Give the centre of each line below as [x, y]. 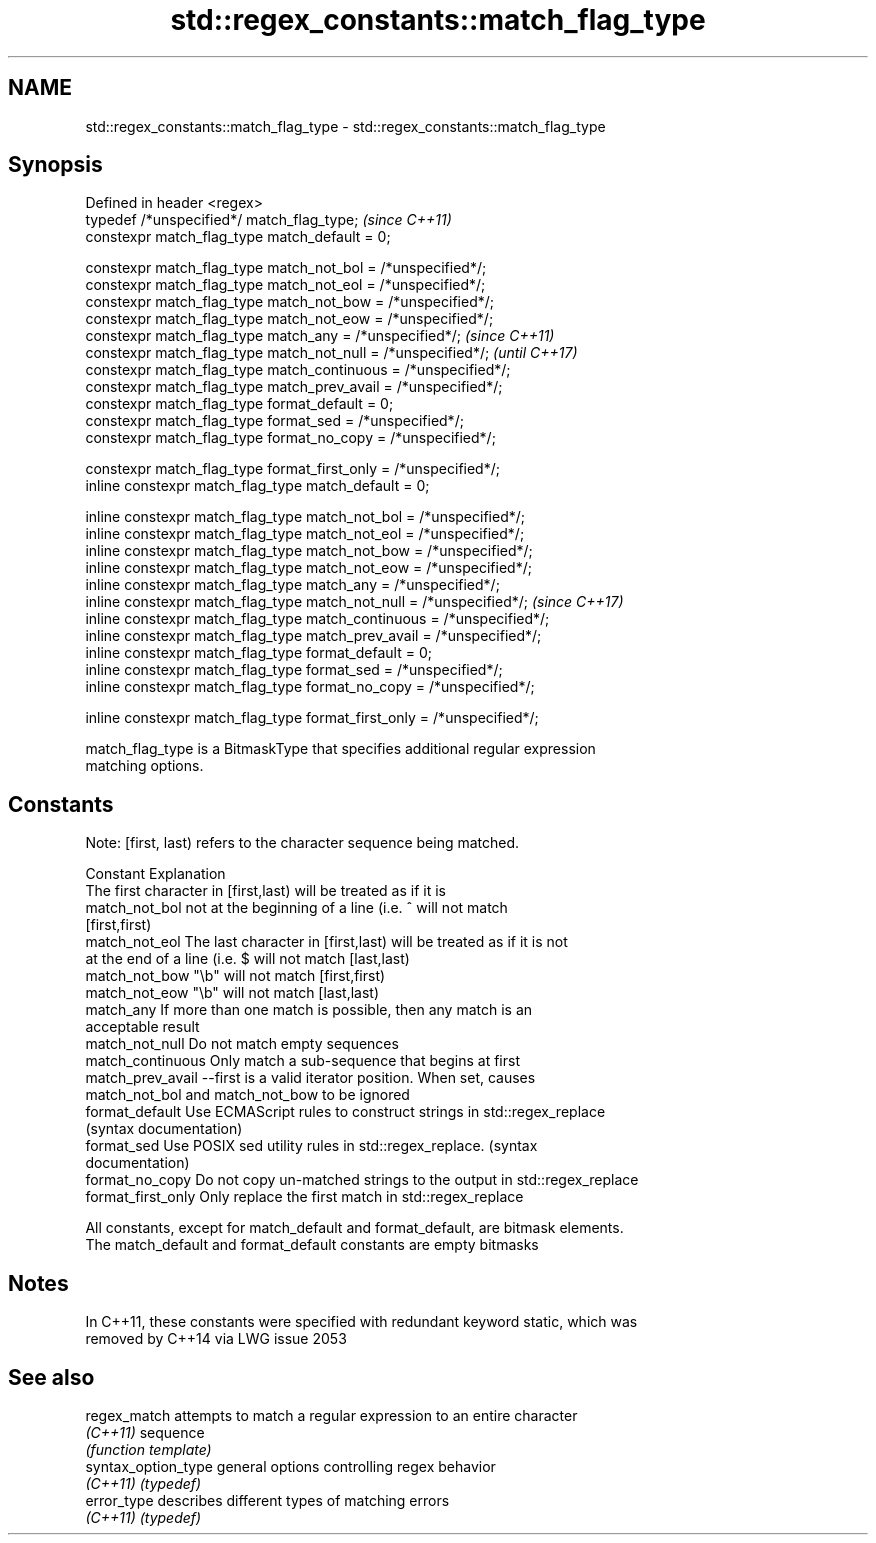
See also [51, 1377]
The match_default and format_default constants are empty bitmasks [312, 1245]
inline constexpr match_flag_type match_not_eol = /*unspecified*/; [305, 534]
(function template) [148, 1449]
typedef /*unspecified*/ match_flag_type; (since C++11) [268, 220]
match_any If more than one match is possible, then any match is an [309, 1010]
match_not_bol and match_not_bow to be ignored [247, 1095]
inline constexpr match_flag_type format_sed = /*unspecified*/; [294, 670]
